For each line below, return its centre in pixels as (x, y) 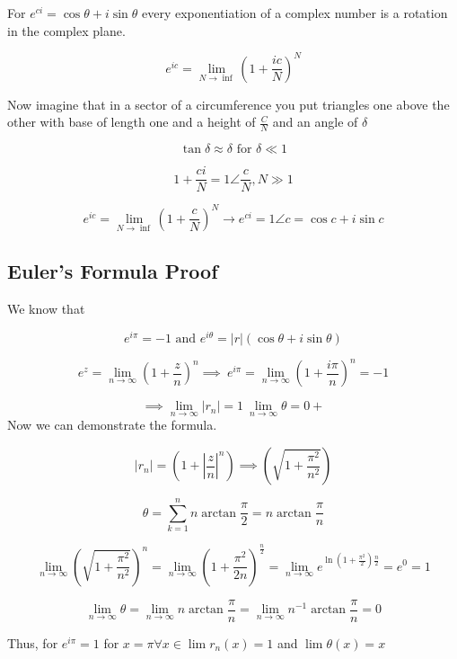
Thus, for (33, 642)
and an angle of (315, 122)
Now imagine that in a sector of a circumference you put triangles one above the (228, 104)
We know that (46, 309)
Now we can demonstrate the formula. (112, 425)
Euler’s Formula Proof (113, 271)
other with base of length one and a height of (132, 122)
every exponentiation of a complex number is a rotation (294, 13)
